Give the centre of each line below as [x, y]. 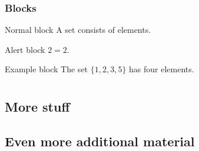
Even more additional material [100, 141]
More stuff [37, 107]
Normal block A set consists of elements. [78, 30]
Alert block [25, 49]
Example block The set [47, 69]
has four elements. [162, 69]
